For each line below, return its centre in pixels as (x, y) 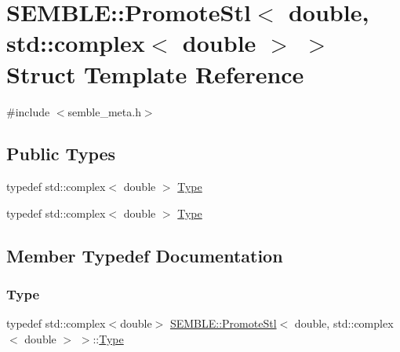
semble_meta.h (104, 111)
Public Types (61, 154)
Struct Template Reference (155, 73)
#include (28, 111)
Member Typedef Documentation (145, 255)
